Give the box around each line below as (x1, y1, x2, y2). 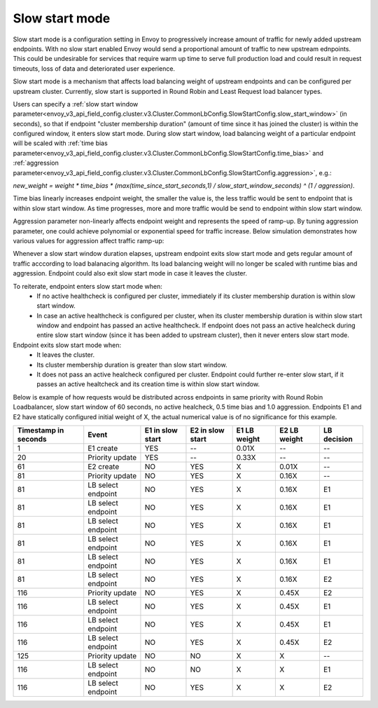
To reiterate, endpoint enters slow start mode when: (13, 282, 162, 290)
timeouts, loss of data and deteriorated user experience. (13, 64, 175, 73)
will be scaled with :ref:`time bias (13, 139, 108, 147)
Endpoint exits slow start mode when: (13, 341, 122, 349)
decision (323, 435, 353, 444)
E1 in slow (144, 426, 178, 435)
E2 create (87, 462, 120, 471)
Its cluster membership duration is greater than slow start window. (36, 360, 227, 369)
